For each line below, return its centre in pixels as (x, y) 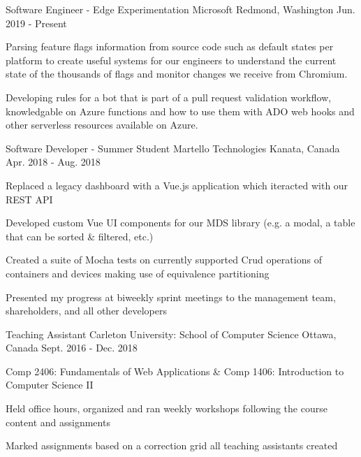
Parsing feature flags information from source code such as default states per (170, 46)
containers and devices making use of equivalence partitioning (138, 273)
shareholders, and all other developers (87, 311)
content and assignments (58, 422)
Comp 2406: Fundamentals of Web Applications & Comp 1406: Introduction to (175, 371)
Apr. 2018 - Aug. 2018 (53, 162)
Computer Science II (50, 385)
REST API (29, 199)
